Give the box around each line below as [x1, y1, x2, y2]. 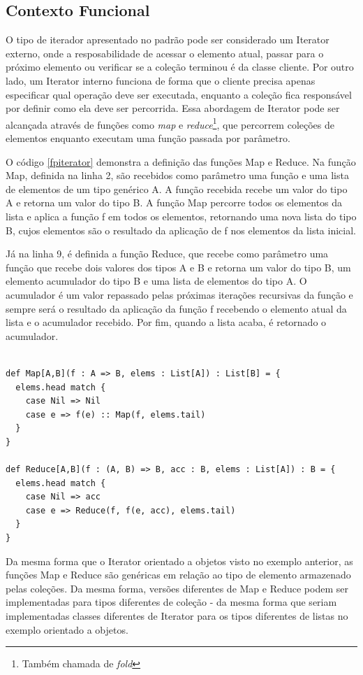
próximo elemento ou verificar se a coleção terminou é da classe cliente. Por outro [6, 59, 354, 74]
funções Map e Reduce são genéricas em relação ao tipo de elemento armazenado [6, 567, 351, 582]
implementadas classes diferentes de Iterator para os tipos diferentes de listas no [6, 609, 348, 623]
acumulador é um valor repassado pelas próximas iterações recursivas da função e [6, 287, 353, 301]
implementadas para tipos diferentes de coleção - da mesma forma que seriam [6, 595, 337, 609]
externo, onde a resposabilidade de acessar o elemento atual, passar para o [6, 45, 324, 60]
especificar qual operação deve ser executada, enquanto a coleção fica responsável [6, 87, 352, 101]
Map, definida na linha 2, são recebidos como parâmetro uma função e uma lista [6, 168, 349, 183]
